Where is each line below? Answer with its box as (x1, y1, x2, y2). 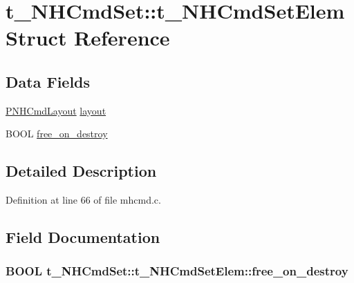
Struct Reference (6, 23, 170, 52)
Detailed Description (6, 160, 157, 182)
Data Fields (6, 70, 91, 92)
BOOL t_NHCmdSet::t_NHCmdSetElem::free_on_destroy (6, 262, 348, 280)
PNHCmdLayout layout (6, 103, 106, 117)
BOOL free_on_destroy (6, 126, 108, 141)
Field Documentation (6, 226, 160, 248)
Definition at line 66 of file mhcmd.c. (6, 193, 161, 207)
